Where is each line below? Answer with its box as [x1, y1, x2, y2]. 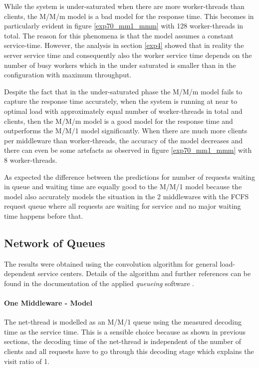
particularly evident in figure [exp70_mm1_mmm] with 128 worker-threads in [4, 20, 244, 31]
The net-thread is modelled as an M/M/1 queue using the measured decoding [4, 317, 242, 327]
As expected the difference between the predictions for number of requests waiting [4, 171, 255, 182]
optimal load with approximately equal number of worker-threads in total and [4, 105, 243, 116]
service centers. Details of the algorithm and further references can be [37, 268, 251, 279]
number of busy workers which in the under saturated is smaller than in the [4, 59, 236, 70]
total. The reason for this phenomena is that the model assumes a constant [4, 30, 234, 40]
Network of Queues [4, 235, 105, 250]
